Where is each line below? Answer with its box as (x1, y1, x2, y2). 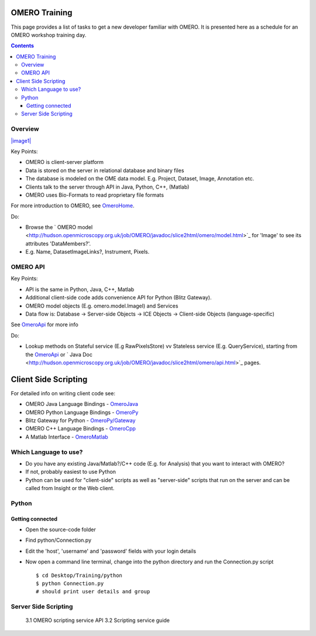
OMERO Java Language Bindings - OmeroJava (25, 401, 139, 408)
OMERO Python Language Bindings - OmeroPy (25, 409, 139, 416)
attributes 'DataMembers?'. (25, 240, 91, 247)
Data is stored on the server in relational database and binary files (25, 167, 184, 174)
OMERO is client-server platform (25, 159, 104, 166)
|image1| (11, 137, 32, 144)
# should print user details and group (36, 589, 150, 595)
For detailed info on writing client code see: (11, 389, 115, 396)
